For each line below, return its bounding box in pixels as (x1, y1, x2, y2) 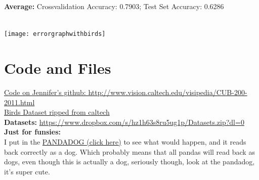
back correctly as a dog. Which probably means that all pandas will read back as (4, 146, 255, 157)
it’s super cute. (4, 166, 50, 176)
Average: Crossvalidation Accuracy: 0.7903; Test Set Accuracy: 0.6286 (4, 1, 224, 11)
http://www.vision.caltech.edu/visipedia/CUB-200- (88, 86, 247, 97)
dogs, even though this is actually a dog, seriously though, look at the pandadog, (4, 156, 255, 167)
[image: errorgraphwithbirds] (4, 30, 106, 38)
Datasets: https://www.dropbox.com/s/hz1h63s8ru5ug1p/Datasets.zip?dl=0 (4, 116, 244, 127)
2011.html (4, 97, 35, 107)
